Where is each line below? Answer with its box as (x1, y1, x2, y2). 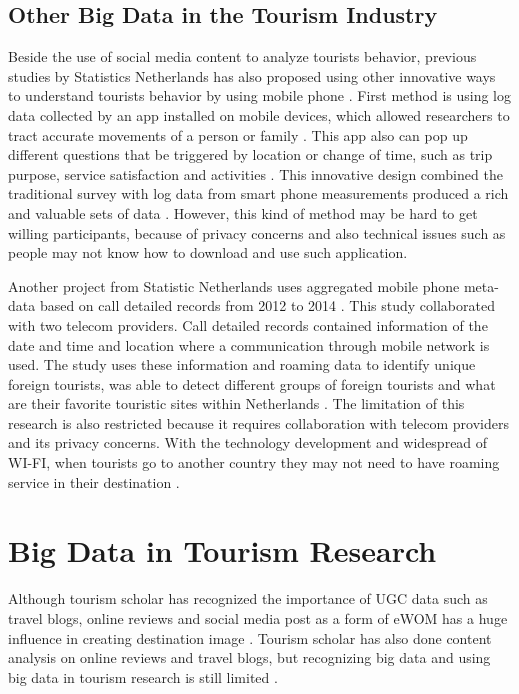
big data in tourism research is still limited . (8, 666, 278, 687)
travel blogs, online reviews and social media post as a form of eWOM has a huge (8, 607, 508, 628)
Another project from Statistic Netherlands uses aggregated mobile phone (8, 275, 460, 296)
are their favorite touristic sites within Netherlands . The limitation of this (8, 393, 465, 414)
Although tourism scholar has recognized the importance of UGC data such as (8, 588, 488, 609)
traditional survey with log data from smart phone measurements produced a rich (8, 183, 509, 204)
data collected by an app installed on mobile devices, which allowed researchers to (8, 104, 510, 125)
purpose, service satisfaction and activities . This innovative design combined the (8, 163, 503, 184)
